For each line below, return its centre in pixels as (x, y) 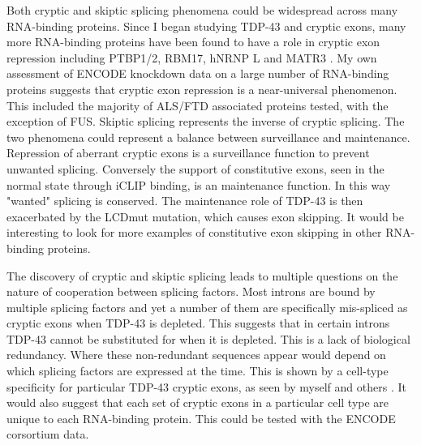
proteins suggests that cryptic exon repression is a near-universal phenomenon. (202, 89)
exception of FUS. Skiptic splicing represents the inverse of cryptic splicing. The (206, 121)
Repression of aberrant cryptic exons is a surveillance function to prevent (188, 153)
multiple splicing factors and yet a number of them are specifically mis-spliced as (207, 307)
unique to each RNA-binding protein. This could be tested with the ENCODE (201, 418)
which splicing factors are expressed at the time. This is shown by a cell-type (198, 371)
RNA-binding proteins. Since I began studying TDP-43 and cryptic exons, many (206, 26)
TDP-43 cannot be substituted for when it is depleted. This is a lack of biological (208, 338)
